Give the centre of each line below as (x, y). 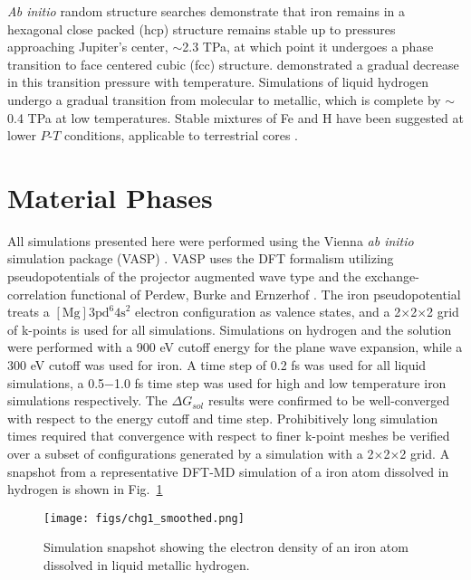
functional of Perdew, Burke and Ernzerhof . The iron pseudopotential (266, 294)
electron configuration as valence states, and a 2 (268, 312)
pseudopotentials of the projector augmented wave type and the (184, 276)
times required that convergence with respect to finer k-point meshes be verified (229, 436)
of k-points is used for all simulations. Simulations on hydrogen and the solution (230, 329)
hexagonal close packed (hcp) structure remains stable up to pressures (202, 29)
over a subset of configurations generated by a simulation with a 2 (191, 453)
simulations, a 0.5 (56, 382)
